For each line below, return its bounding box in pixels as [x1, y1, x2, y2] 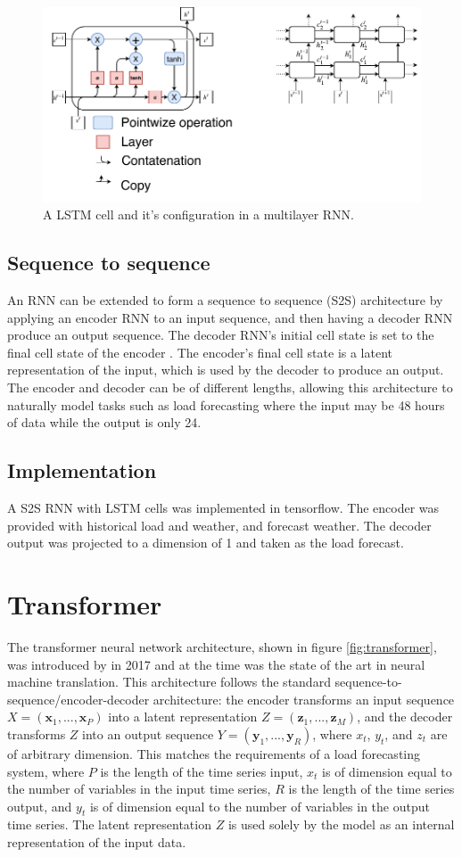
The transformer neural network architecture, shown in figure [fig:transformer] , [7, 637, 437, 655]
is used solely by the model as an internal [227, 815, 455, 834]
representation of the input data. [7, 833, 186, 852]
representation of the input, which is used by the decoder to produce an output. [7, 360, 444, 379]
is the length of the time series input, [100, 762, 303, 780]
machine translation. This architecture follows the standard [7, 672, 331, 691]
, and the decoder [357, 707, 453, 726]
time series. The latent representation [7, 815, 211, 834]
